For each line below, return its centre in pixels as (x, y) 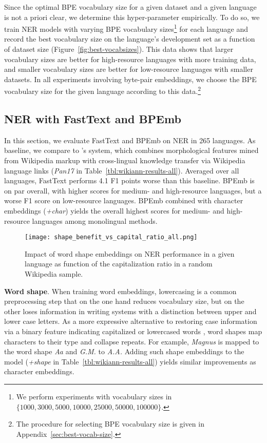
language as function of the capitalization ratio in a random (119, 264)
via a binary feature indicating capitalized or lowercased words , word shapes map (133, 331)
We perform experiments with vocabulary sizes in (94, 396)
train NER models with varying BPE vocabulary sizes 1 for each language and (126, 28)
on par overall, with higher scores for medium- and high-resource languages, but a (133, 190)
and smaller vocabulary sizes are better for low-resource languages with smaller (129, 69)
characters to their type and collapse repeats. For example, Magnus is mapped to (132, 341)
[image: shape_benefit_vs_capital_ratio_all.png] (111, 237)
